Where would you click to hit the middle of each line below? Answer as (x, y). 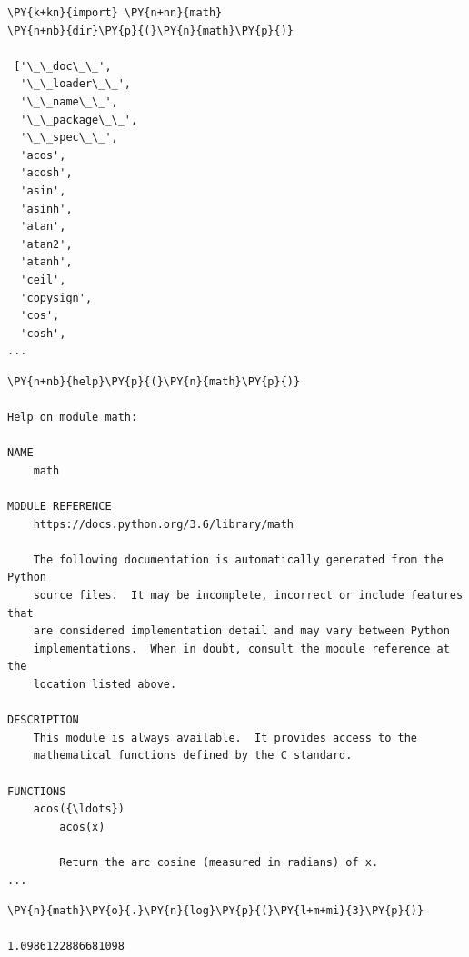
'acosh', (46, 173)
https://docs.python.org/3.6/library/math (163, 524)
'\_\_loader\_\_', (76, 84)
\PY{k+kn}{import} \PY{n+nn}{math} (115, 13)
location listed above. (105, 684)
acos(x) (82, 827)
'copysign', (56, 298)
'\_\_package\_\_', (79, 120)
